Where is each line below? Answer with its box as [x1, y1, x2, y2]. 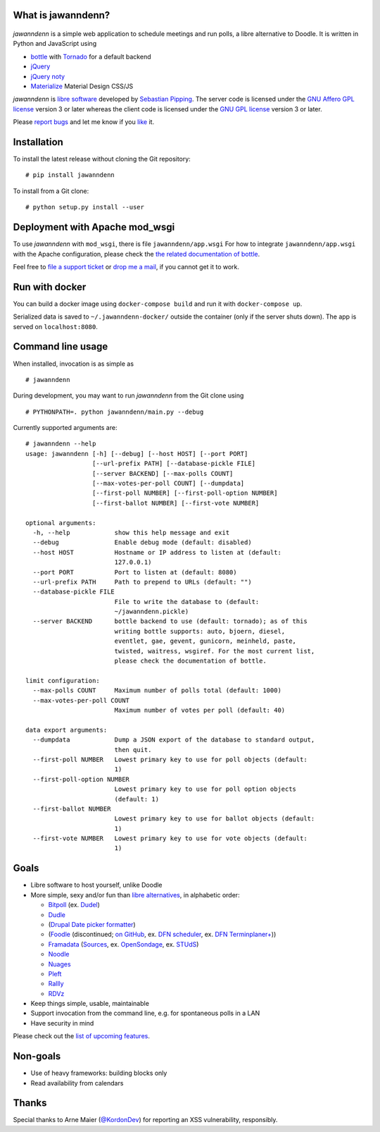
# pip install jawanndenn [25, 171, 115, 179]
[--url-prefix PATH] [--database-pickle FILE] [91, 460, 256, 468]
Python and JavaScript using [13, 39, 97, 48]
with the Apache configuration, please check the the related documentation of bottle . [13, 250, 260, 258]
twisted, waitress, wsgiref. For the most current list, [114, 647, 315, 655]
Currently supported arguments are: [13, 424, 118, 432]
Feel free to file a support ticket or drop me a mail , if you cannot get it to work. [13, 262, 239, 271]
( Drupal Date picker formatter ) [48, 920, 137, 928]
